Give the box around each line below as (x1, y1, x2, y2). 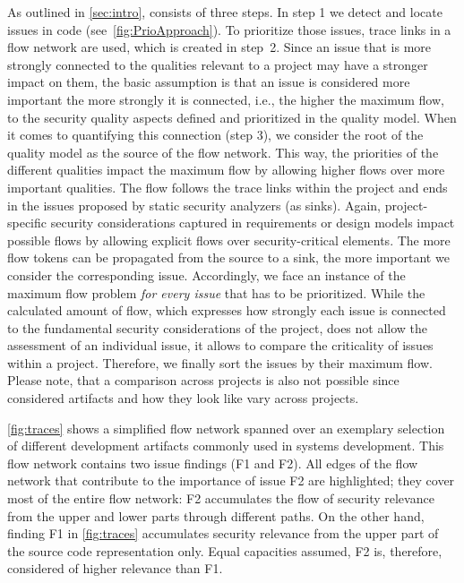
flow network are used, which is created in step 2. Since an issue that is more (7, 38, 432, 56)
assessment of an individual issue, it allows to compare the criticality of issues (7, 336, 434, 355)
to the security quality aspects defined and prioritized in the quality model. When (7, 107, 457, 126)
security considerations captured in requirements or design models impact (50, 213, 455, 232)
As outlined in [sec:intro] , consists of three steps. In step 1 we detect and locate (7, 3, 443, 21)
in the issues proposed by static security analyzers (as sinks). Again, (7, 195, 381, 214)
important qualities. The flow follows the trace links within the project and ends (7, 177, 448, 196)
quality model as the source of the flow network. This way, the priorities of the (7, 142, 439, 161)
